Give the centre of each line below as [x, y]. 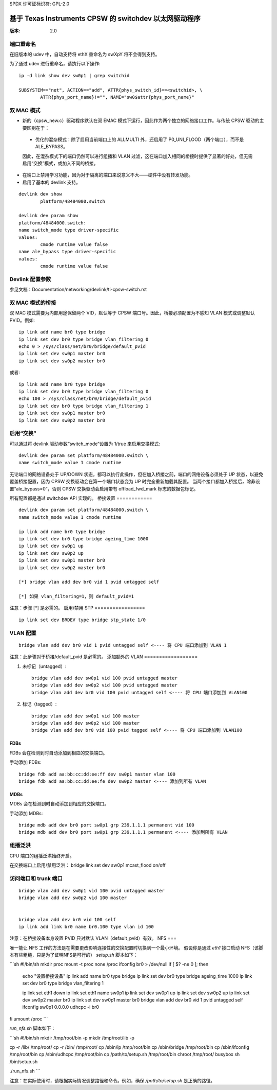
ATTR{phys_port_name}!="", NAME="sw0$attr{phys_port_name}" [117, 97]
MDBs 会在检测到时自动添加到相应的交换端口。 [59, 804]
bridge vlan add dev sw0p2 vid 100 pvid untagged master [105, 685]
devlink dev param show [48, 216]
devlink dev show [40, 194]
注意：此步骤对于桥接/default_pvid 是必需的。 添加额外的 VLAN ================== [104, 657]
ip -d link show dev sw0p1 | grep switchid [74, 75]
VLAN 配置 [23, 633]
